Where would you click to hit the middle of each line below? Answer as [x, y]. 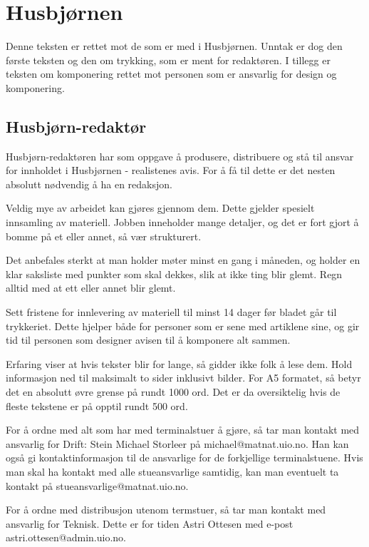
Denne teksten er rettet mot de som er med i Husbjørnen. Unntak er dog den [174, 46]
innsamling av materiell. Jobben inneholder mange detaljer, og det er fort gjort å [182, 222]
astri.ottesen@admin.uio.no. [66, 537]
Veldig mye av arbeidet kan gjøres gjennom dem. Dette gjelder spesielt [160, 208]
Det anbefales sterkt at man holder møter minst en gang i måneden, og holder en [183, 260]
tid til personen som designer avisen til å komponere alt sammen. [148, 340]
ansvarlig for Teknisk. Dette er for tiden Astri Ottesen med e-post [150, 523]
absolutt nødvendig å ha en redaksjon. [89, 184]
